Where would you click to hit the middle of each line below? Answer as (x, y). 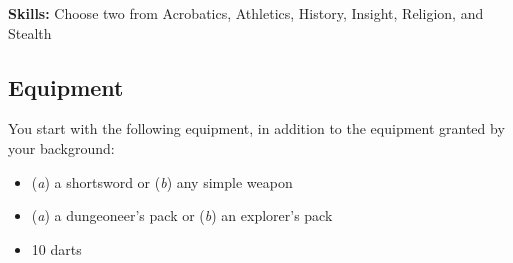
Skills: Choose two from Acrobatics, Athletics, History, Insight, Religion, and (246, 13)
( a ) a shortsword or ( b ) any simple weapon (162, 181)
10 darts (56, 248)
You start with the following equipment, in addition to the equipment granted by (256, 128)
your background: (61, 147)
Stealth (30, 32)
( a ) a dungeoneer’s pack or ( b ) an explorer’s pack (182, 215)
